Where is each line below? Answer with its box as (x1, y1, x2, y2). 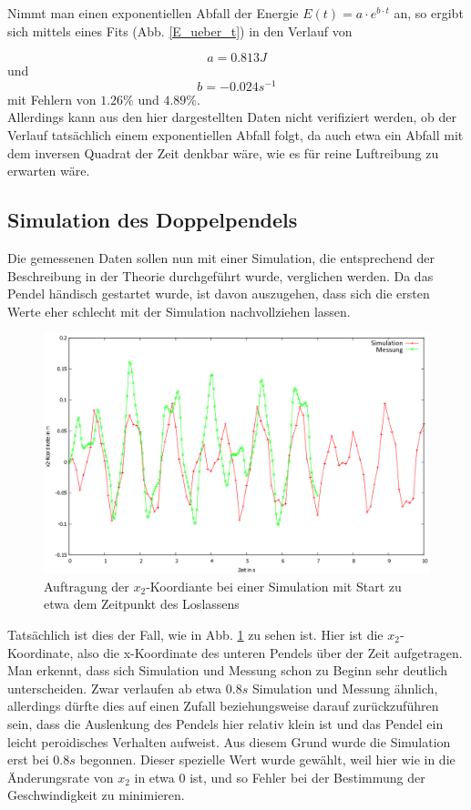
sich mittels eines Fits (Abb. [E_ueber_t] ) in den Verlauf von (7, 21, 353, 40)
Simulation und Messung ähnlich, (251, 678, 438, 697)
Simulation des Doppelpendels (7, 206, 298, 234)
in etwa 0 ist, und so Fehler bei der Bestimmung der (134, 767, 425, 786)
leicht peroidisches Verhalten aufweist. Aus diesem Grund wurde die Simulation (7, 732, 451, 751)
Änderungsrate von (7, 767, 114, 786)
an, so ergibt (394, 4, 464, 22)
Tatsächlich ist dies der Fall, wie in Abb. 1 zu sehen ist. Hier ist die (7, 624, 384, 643)
